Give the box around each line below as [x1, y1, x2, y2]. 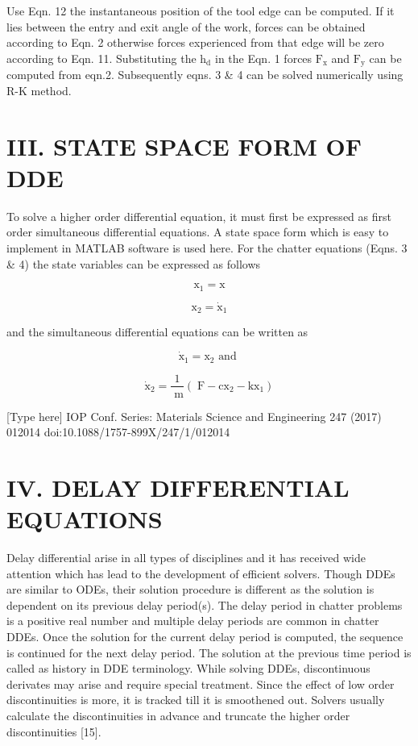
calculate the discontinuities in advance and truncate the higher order [6, 707, 350, 723]
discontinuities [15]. [6, 723, 101, 740]
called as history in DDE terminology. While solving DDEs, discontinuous [6, 660, 370, 677]
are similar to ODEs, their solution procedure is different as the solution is [6, 581, 375, 598]
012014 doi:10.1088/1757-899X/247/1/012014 [6, 423, 230, 440]
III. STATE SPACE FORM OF [6, 129, 362, 162]
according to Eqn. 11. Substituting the [6, 49, 197, 66]
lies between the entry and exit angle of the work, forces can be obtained [6, 18, 366, 35]
